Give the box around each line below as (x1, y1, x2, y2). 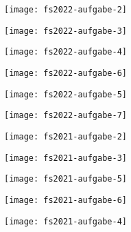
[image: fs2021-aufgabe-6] (4, 195, 127, 205)
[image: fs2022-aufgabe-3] (4, 26, 127, 36)
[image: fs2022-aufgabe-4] (4, 47, 127, 57)
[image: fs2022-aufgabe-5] (4, 89, 127, 99)
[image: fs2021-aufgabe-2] (4, 131, 127, 142)
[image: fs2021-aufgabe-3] (4, 153, 127, 163)
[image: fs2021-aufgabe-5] (4, 174, 127, 184)
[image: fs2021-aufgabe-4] (4, 216, 127, 226)
